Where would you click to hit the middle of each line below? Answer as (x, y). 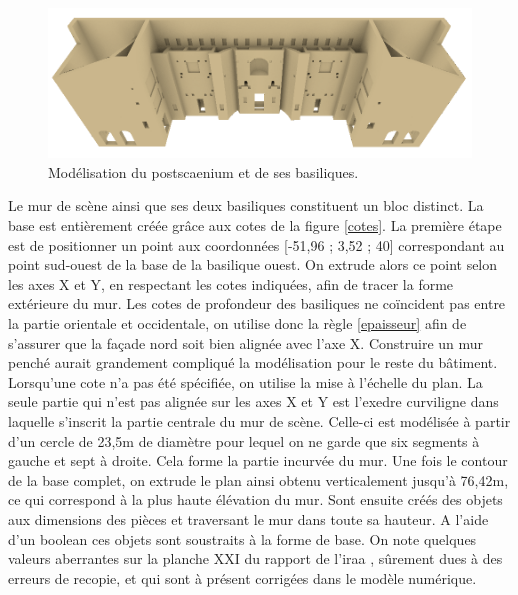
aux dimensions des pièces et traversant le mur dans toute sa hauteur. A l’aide (248, 518)
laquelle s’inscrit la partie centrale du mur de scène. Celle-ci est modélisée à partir (259, 420)
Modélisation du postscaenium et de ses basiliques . (203, 171)
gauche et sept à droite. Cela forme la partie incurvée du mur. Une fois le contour (258, 460)
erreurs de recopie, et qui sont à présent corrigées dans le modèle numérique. (242, 577)
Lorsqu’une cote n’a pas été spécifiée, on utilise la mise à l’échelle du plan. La (245, 381)
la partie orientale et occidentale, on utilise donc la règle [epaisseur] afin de (237, 322)
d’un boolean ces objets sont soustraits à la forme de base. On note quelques (242, 538)
